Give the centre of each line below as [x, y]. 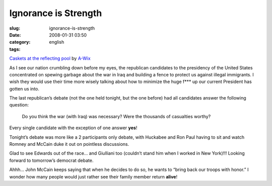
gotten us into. [24, 88]
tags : [15, 49]
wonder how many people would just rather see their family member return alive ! [93, 176]
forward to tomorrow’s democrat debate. [51, 160]
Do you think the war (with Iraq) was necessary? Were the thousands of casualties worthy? [116, 116]
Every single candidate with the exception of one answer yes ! [73, 128]
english [57, 42]
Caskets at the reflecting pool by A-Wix [50, 58]
